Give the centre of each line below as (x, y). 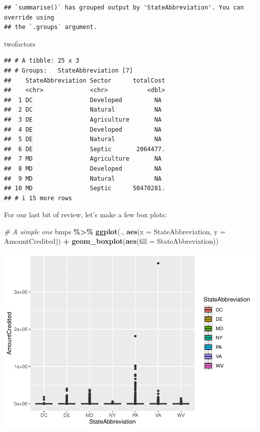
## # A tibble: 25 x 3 (42, 61)
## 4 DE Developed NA (83, 129)
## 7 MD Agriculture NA (83, 159)
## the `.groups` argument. (51, 27)
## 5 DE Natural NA (83, 139)
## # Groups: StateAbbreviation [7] (68, 70)
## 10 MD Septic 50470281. (85, 188)
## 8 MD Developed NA (83, 168)
